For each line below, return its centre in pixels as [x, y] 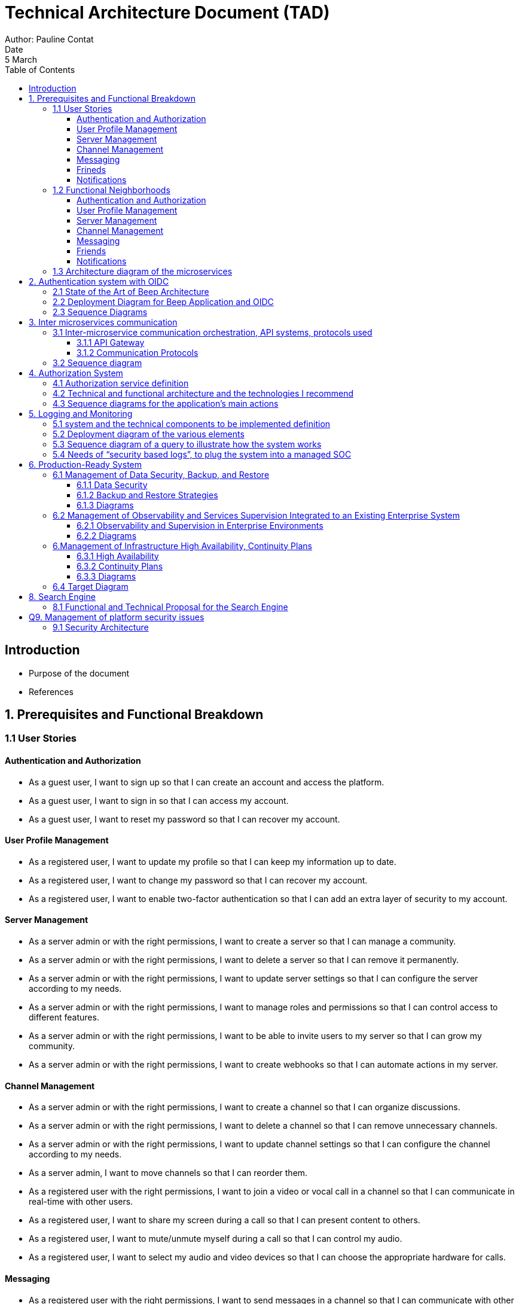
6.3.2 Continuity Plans [120, 566]
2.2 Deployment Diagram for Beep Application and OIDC [163, 301]
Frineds [91, 169]
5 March [21, 59]
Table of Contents [40, 69]
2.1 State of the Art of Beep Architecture [131, 291]
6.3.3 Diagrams [106, 576]
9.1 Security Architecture [101, 627]
